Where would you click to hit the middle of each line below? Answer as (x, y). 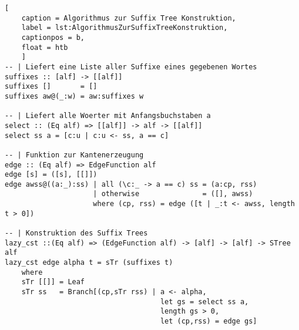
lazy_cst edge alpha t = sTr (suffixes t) (89, 263)
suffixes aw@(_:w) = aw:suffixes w (74, 96)
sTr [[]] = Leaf (53, 282)
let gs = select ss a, (204, 302)
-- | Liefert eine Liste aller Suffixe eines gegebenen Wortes (131, 67)
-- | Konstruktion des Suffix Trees (76, 233)
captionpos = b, (53, 37)
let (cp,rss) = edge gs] (209, 321)
